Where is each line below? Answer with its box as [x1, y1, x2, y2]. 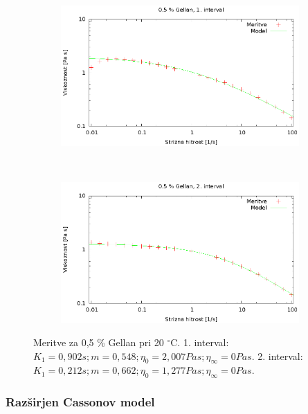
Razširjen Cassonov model [6, 393, 155, 411]
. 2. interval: [251, 348, 303, 363]
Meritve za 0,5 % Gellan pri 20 [33, 335, 164, 350]
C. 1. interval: [170, 335, 229, 350]
